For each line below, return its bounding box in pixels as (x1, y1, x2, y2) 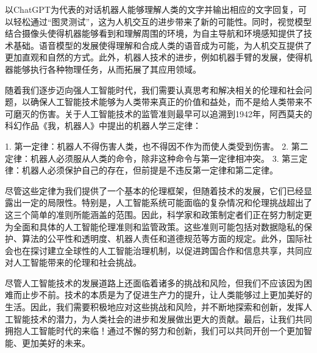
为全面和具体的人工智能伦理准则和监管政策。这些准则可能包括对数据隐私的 (5, 220, 304, 233)
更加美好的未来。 (21, 336, 90, 349)
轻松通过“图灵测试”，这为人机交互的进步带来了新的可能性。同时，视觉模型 (13, 15, 312, 27)
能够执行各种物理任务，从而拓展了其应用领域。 (13, 62, 201, 75)
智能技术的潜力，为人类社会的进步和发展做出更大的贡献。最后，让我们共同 (13, 312, 312, 325)
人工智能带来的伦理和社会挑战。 (13, 256, 141, 269)
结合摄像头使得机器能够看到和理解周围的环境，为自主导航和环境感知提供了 (5, 27, 304, 40)
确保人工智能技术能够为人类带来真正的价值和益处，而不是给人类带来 (30, 95, 304, 108)
